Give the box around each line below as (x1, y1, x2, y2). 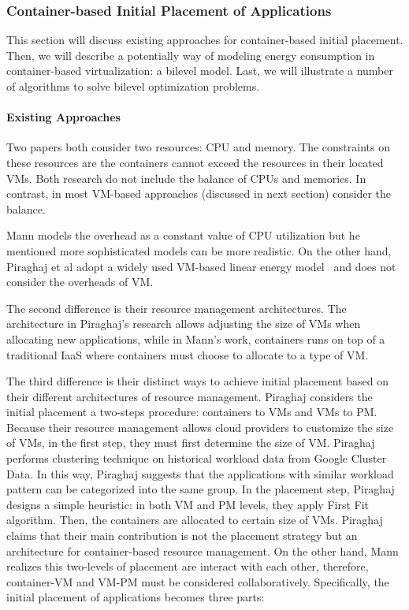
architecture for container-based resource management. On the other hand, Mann (6, 542, 399, 559)
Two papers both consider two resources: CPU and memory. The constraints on (6, 139, 390, 155)
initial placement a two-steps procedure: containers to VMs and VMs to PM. (6, 404, 377, 420)
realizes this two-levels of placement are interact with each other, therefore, (6, 558, 369, 575)
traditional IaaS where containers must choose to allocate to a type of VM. (6, 346, 369, 363)
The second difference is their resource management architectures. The (6, 299, 347, 316)
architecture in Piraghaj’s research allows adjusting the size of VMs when (6, 315, 361, 332)
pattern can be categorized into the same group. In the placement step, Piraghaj (6, 481, 395, 497)
